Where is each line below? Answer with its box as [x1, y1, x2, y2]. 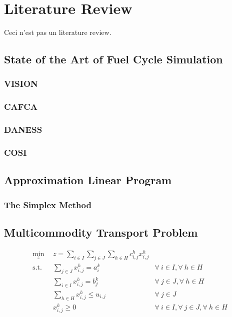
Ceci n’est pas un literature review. [4, 27, 111, 37]
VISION [4, 77, 38, 90]
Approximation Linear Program [4, 172, 172, 188]
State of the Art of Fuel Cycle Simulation [4, 51, 223, 67]
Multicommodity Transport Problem [4, 224, 198, 240]
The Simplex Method [4, 198, 91, 211]
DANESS [4, 123, 42, 136]
